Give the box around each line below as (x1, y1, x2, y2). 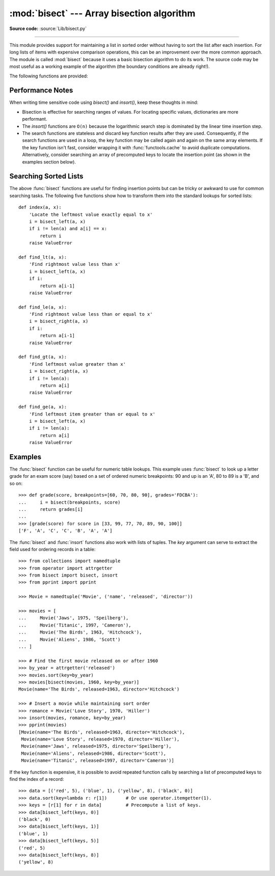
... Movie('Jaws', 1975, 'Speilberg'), (18, 615, 129, 621)
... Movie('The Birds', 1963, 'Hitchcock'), (18, 629, 142, 635)
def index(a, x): (18, 204, 62, 210)
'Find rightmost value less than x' (29, 261, 121, 267)
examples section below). (22, 158, 76, 165)
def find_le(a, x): (18, 304, 67, 310)
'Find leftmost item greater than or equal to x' (29, 411, 155, 417)
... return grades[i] (18, 506, 84, 512)
